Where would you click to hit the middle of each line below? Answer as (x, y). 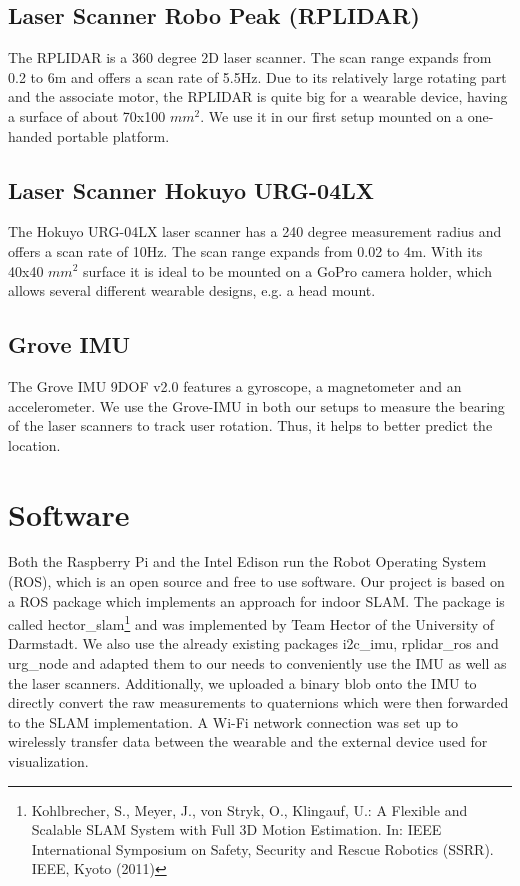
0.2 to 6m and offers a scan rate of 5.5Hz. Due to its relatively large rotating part (257, 76)
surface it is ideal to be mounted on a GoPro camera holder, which (287, 270)
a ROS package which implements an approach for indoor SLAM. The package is (256, 600)
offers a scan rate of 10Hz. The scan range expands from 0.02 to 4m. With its (245, 250)
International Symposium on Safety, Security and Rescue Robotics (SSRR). (262, 848)
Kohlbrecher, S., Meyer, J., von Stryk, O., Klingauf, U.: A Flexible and (249, 809)
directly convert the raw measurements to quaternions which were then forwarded (258, 702)
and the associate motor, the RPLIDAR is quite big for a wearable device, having (258, 96)
